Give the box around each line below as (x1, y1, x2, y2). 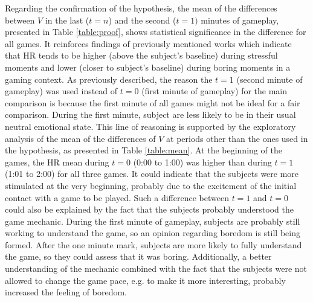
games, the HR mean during (5, 155, 109, 168)
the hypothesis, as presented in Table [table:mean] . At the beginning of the (5, 144, 282, 156)
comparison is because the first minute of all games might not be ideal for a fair (5, 96, 300, 109)
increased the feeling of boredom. (5, 286, 127, 298)
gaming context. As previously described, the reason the (5, 72, 213, 85)
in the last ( (45, 13, 89, 26)
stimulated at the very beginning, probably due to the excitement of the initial (5, 179, 297, 191)
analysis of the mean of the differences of (5, 132, 156, 144)
